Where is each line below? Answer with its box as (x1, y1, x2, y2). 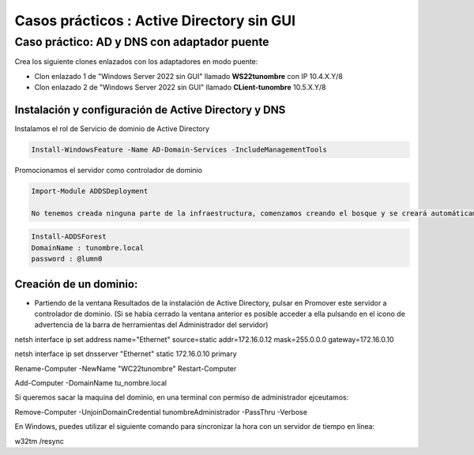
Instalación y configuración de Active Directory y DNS (14, 103, 286, 116)
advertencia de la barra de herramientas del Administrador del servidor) (34, 320, 269, 329)
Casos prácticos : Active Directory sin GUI (14, 12, 296, 29)
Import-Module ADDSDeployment (31, 186, 149, 196)
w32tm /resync (14, 436, 65, 446)
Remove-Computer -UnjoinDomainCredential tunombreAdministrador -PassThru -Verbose (14, 407, 308, 416)
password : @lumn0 (31, 254, 103, 264)
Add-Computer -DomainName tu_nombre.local (14, 378, 167, 388)
